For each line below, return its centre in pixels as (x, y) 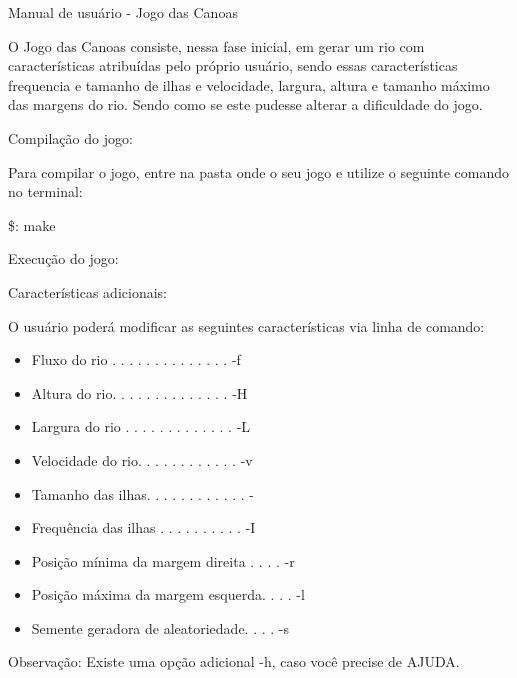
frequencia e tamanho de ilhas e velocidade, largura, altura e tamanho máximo (249, 84)
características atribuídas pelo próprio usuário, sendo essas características (233, 65)
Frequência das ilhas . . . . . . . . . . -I (143, 527)
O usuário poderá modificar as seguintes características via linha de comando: (246, 325)
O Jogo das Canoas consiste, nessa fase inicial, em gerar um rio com (216, 45)
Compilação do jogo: (70, 137)
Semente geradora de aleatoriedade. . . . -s (160, 627)
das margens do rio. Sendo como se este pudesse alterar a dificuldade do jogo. (245, 104)
